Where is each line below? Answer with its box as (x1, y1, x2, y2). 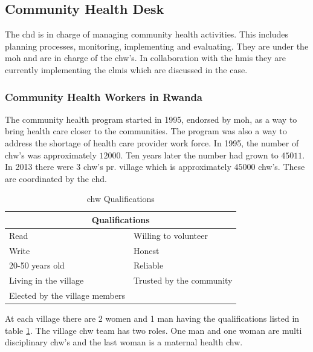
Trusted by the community (134, 274, 233, 287)
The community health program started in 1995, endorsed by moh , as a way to (5, 112, 297, 125)
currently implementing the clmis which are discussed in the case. (5, 63, 248, 76)
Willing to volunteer (134, 229, 208, 241)
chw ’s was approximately (5, 148, 97, 161)
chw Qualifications (86, 192, 155, 205)
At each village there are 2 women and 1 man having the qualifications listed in (5, 312, 300, 325)
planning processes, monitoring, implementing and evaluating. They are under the (5, 39, 309, 52)
